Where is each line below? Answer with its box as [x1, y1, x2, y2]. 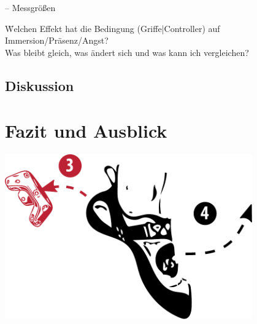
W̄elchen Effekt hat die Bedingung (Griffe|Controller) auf [5, 22, 220, 34]
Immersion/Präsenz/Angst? [5, 34, 109, 47]
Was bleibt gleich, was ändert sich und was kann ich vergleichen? [5, 45, 249, 58]
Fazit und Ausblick [5, 118, 167, 143]
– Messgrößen [5, 1, 56, 14]
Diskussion [5, 76, 74, 95]
